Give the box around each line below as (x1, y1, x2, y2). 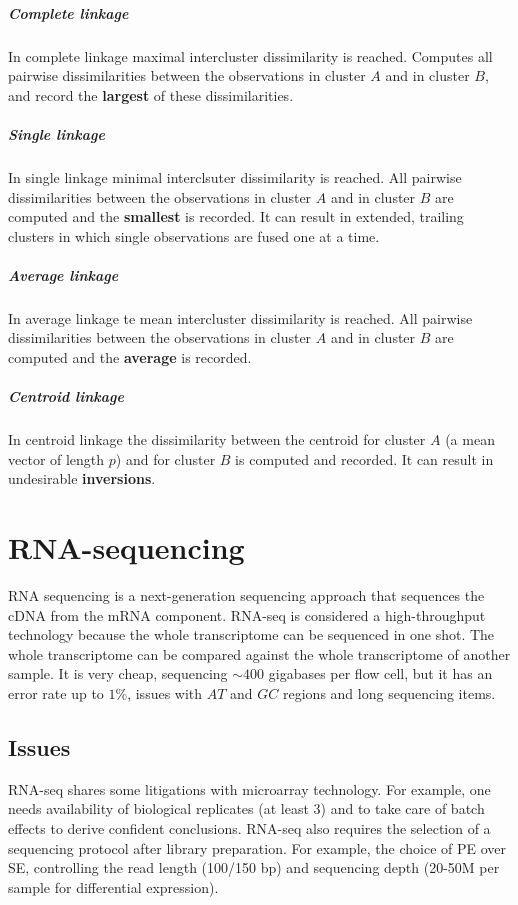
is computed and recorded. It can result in (235, 448, 494, 469)
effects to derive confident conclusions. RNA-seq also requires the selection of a (8, 818, 491, 839)
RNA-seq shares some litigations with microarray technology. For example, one (8, 778, 491, 799)
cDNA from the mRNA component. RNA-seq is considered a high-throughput (8, 604, 486, 625)
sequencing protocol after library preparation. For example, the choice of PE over (8, 837, 507, 858)
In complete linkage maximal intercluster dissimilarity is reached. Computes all (8, 45, 493, 66)
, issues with (127, 683, 203, 704)
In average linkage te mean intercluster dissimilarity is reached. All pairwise (8, 307, 473, 328)
